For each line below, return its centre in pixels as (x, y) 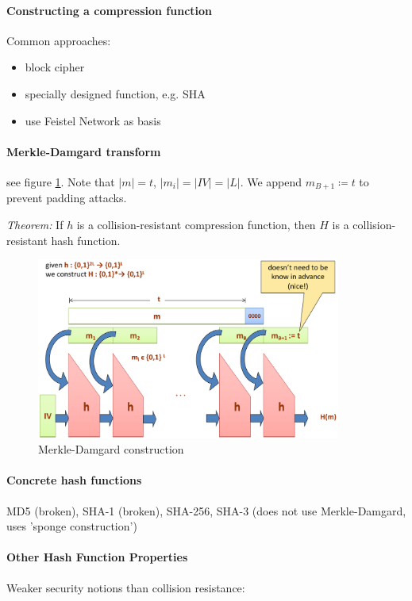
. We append (271, 181)
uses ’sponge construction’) (72, 526)
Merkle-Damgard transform (84, 151)
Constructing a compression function (110, 10)
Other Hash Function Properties (97, 557)
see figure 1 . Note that (61, 181)
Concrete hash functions (74, 480)
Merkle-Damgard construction (111, 449)
